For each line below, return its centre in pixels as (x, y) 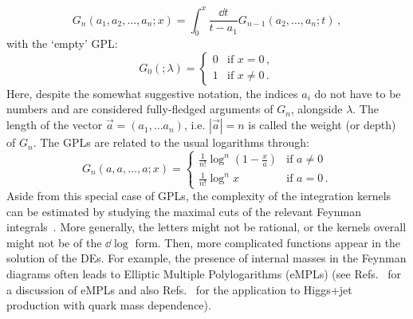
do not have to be (358, 93)
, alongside (317, 109)
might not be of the (54, 242)
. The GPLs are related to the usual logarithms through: (171, 142)
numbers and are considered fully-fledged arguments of (140, 109)
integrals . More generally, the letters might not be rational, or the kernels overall (206, 227)
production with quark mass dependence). (109, 305)
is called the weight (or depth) (322, 125)
